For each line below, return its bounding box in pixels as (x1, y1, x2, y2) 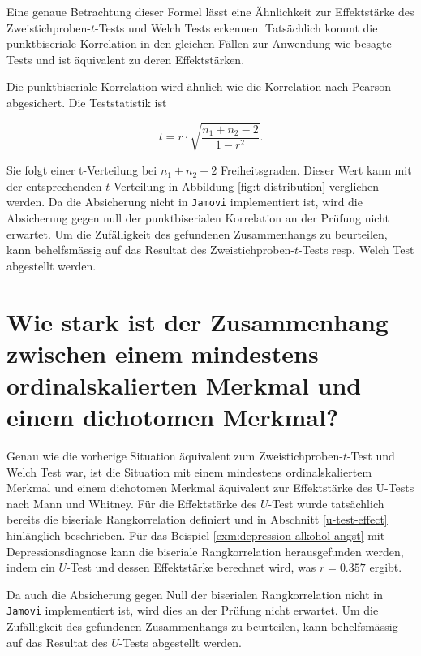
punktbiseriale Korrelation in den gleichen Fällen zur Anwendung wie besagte (6, 35, 392, 52)
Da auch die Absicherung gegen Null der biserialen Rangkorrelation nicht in (6, 585, 383, 602)
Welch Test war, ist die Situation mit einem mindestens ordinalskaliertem (6, 463, 372, 480)
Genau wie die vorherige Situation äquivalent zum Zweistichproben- (6, 447, 343, 464)
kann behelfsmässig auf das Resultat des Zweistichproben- (6, 241, 295, 258)
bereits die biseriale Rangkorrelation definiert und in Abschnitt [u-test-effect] (6, 511, 388, 528)
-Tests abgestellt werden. (118, 633, 242, 650)
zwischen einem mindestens (6, 336, 319, 369)
